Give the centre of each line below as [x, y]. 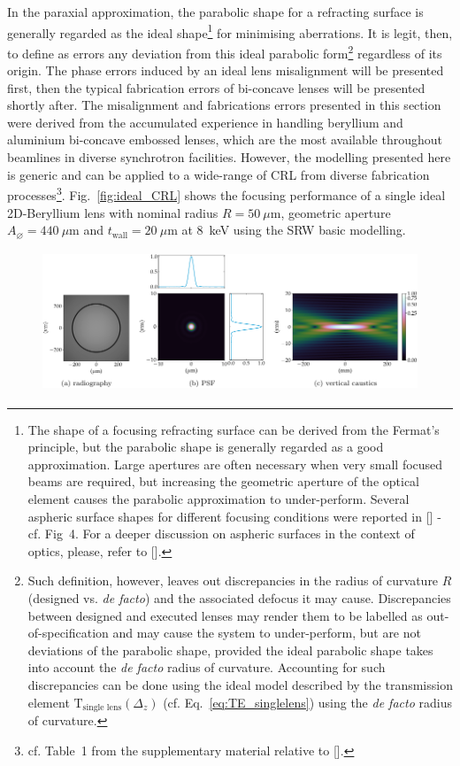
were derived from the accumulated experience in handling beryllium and [205, 122]
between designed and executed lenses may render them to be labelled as [225, 615]
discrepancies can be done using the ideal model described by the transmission [240, 684]
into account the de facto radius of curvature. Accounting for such [207, 667]
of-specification [68, 633]
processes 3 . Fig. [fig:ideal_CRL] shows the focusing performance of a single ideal [226, 193]
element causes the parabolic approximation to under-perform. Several [218, 499]
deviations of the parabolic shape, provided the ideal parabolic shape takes [230, 650]
